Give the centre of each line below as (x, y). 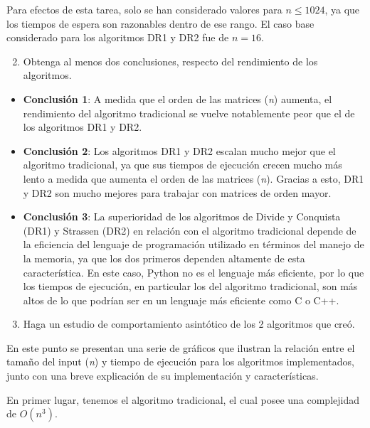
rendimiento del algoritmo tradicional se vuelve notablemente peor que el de (189, 113)
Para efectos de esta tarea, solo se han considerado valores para (144, 9)
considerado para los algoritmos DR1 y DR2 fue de (118, 37)
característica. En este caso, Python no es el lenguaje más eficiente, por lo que (194, 272)
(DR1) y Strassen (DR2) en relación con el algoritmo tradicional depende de (190, 230)
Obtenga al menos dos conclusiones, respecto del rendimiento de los (170, 61)
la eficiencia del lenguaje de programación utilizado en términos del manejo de (194, 244)
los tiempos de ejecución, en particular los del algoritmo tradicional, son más (190, 286)
